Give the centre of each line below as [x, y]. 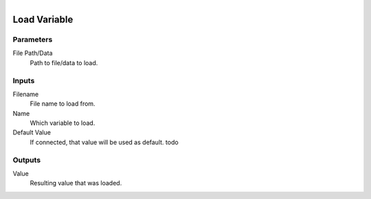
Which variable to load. [63, 123]
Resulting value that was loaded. [76, 183]
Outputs [27, 160]
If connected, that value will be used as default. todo [104, 142]
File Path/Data [33, 53]
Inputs [24, 80]
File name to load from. [63, 104]
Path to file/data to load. [64, 62]
